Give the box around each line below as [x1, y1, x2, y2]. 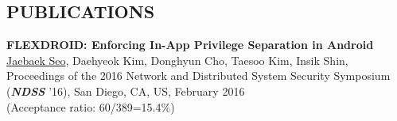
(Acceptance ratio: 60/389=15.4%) [6, 98, 175, 115]
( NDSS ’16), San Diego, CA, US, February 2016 [6, 82, 245, 99]
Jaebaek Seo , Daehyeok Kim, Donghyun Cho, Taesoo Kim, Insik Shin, [6, 51, 348, 68]
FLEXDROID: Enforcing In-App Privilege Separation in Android [6, 36, 374, 53]
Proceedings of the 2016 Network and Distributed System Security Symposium [6, 67, 391, 84]
